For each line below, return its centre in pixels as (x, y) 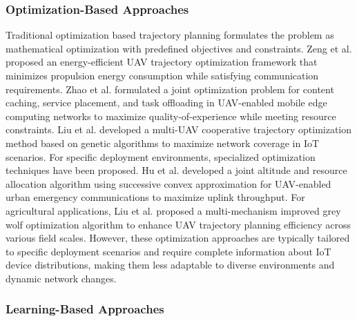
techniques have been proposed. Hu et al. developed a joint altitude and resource (176, 170)
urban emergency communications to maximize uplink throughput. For (155, 197)
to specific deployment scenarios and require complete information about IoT (168, 251)
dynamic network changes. (61, 278)
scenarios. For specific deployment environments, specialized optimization (161, 156)
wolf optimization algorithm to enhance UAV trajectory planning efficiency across (178, 224)
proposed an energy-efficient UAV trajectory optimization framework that (162, 62)
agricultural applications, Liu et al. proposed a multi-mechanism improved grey (173, 210)
